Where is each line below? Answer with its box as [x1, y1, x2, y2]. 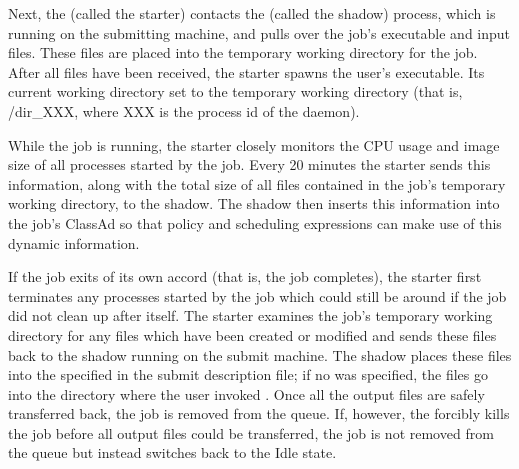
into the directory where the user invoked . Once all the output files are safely [8, 383, 485, 404]
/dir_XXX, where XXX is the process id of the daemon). [8, 100, 360, 121]
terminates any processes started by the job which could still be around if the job [8, 285, 507, 306]
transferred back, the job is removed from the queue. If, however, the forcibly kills [8, 403, 510, 424]
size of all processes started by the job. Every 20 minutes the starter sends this [8, 154, 491, 175]
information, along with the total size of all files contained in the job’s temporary [8, 173, 506, 194]
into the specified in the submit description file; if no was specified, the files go [8, 364, 488, 385]
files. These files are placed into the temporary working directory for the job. [8, 42, 478, 63]
